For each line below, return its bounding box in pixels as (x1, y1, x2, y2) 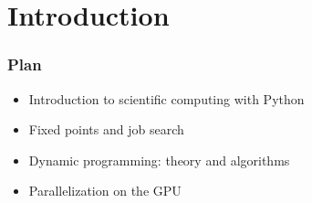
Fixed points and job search (28, 120, 184, 139)
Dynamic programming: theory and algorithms (28, 150, 290, 169)
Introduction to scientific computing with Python (28, 89, 305, 108)
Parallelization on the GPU (28, 181, 182, 200)
